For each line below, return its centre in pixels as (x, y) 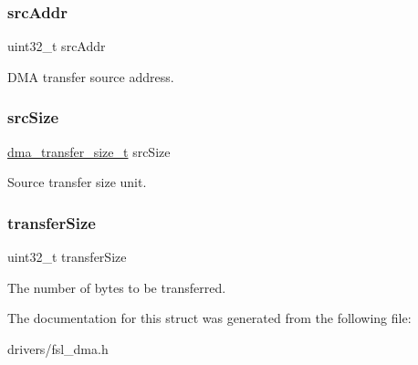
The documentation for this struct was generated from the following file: (209, 318)
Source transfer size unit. (77, 182)
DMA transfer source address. (91, 76)
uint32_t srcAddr (57, 46)
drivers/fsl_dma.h (58, 348)
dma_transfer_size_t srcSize (89, 151)
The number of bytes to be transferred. (117, 287)
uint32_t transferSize (67, 257)
